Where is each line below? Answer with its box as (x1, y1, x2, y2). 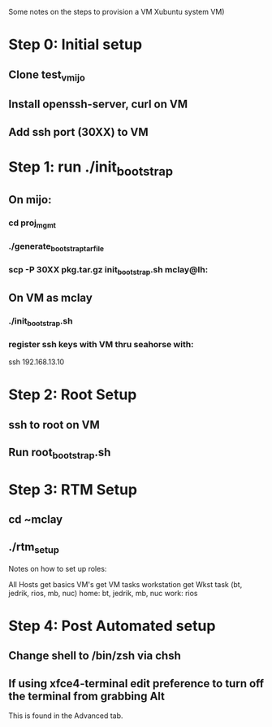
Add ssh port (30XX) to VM (8, 125, 149, 139)
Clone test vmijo (8, 67, 85, 84)
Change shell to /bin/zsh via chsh (8, 649, 181, 663)
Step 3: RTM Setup (8, 480, 138, 498)
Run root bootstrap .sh (8, 446, 111, 462)
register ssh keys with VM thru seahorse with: (8, 338, 194, 350)
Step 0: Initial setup (8, 36, 143, 54)
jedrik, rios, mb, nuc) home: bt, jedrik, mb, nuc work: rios (8, 588, 198, 598)
